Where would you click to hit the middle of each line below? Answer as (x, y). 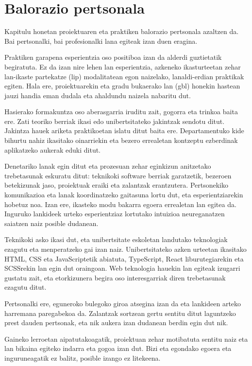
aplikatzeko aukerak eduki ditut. (53, 149)
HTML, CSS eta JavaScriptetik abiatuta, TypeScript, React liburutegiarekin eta (124, 258)
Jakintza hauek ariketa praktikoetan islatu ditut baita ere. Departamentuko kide (124, 131)
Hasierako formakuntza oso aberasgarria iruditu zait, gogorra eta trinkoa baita (121, 112)
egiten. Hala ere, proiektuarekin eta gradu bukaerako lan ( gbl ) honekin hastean (122, 86)
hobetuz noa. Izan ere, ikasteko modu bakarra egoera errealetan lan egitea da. (120, 204)
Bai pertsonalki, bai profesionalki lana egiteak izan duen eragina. (101, 41)
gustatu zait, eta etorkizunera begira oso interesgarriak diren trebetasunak (115, 277)
